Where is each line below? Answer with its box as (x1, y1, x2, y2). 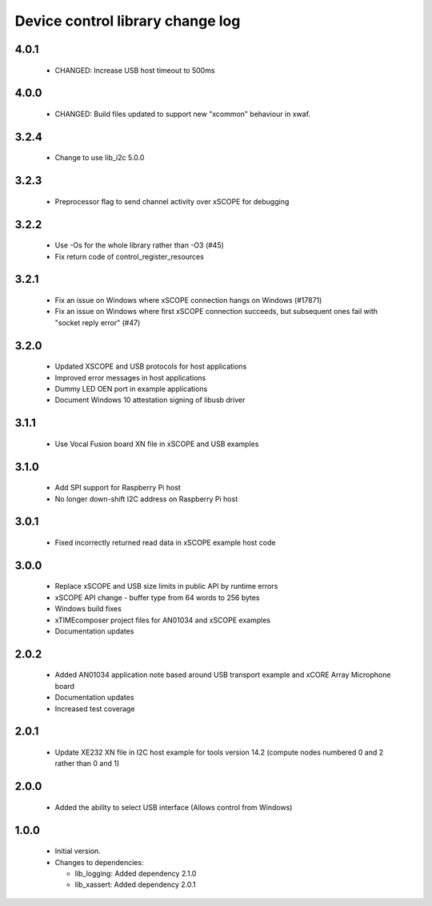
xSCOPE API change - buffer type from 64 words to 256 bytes (54, 593, 260, 602)
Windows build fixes (54, 604, 122, 614)
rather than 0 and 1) (54, 759, 120, 768)
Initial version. (54, 846, 102, 856)
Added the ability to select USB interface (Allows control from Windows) (54, 802, 293, 812)
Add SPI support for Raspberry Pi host (54, 483, 182, 493)
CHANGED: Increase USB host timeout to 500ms (54, 65, 215, 75)
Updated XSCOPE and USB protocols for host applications (54, 361, 247, 372)
